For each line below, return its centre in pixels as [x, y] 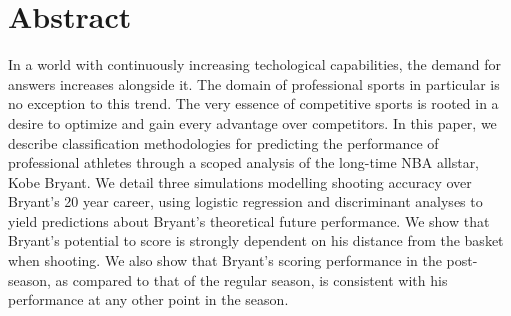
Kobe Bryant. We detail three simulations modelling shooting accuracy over [240, 181]
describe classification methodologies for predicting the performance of [223, 142]
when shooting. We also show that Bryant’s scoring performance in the [225, 260]
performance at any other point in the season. [148, 299]
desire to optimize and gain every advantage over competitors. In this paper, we [252, 122]
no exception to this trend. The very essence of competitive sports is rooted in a [253, 103]
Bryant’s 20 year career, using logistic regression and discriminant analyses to [245, 201]
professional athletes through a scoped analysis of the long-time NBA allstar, [244, 162]
